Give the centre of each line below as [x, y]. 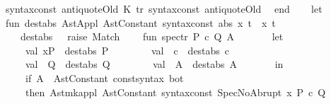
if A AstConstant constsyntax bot [104, 77]
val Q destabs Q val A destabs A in [154, 64]
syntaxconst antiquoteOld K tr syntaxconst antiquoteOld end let [164, 8]
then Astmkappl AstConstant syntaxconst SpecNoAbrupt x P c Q [175, 92]
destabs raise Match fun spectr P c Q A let [152, 36]
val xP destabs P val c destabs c [127, 50]
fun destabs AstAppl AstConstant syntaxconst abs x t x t [140, 22]
